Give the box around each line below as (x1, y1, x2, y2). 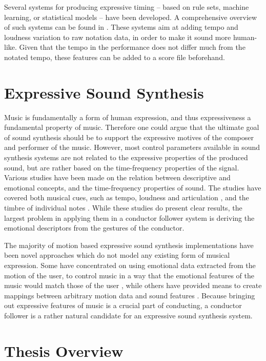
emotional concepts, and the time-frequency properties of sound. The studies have (4, 182, 261, 193)
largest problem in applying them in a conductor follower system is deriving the (4, 212, 255, 223)
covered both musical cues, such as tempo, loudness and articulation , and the (4, 192, 249, 203)
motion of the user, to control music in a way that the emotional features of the (4, 270, 254, 280)
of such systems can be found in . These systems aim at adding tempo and (4, 22, 238, 32)
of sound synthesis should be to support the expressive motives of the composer (4, 131, 254, 142)
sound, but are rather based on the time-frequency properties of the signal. (4, 162, 239, 173)
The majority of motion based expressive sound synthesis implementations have (4, 239, 254, 250)
